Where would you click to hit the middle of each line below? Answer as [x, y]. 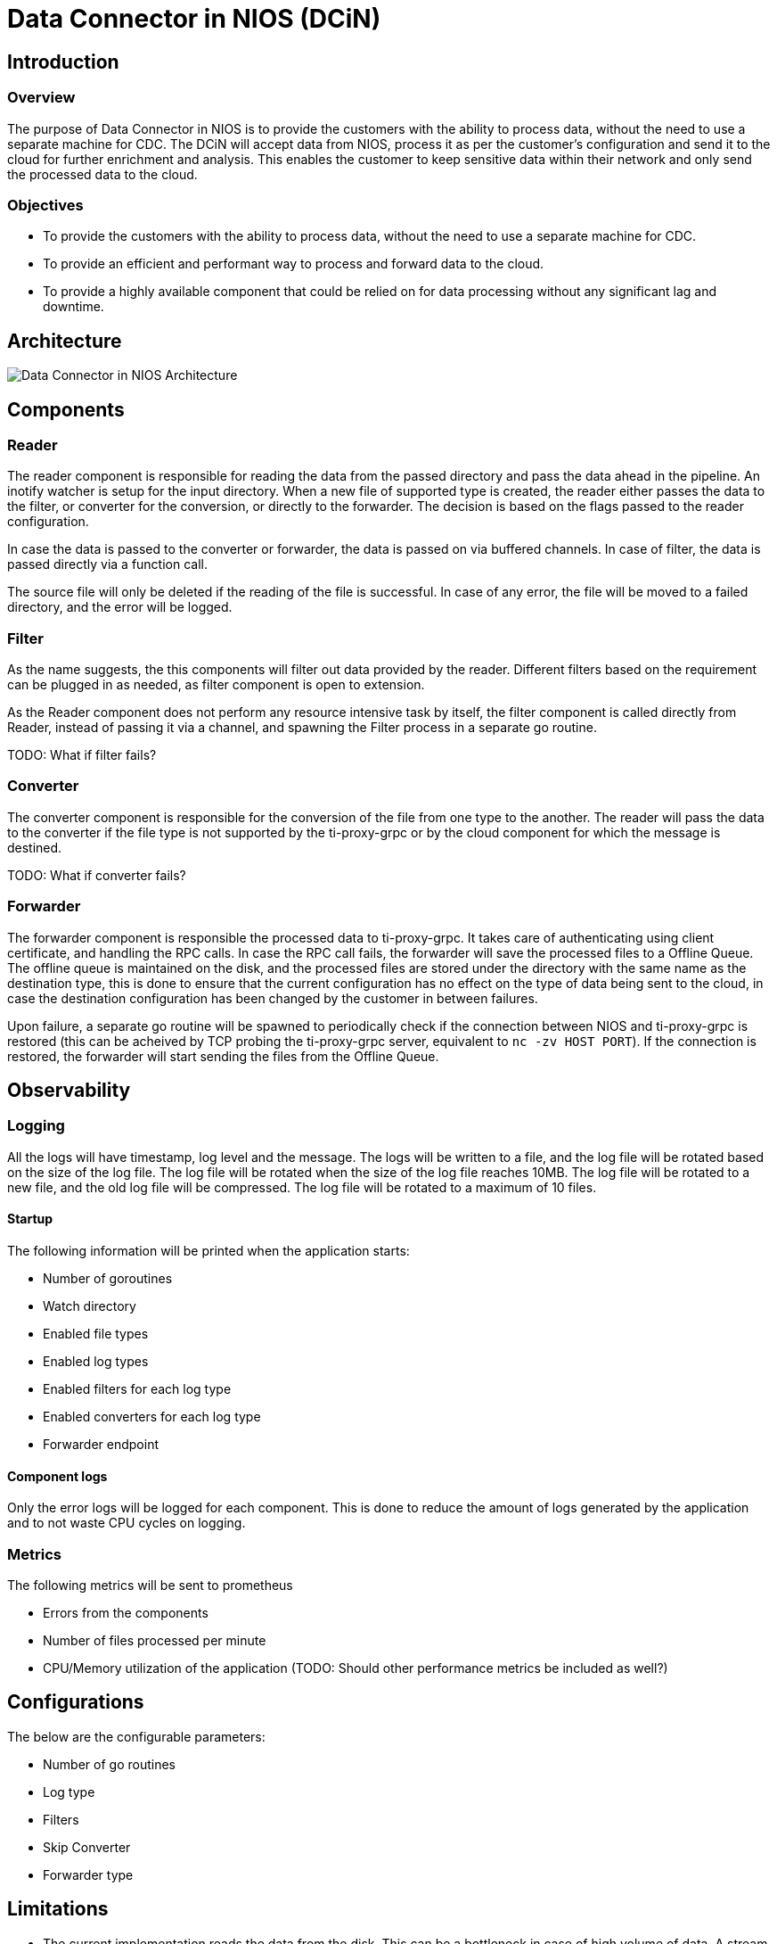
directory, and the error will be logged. [120, 607]
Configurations [76, 1702]
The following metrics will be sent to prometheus [150, 1586]
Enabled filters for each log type [137, 1389]
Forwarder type [88, 1874]
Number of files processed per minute [155, 1641]
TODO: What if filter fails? [82, 755]
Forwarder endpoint [101, 1445]
